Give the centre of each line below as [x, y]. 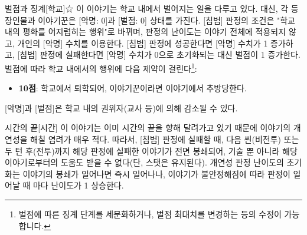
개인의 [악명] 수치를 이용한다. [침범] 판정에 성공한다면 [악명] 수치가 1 [143, 43]
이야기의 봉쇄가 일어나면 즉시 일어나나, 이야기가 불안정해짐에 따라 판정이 [156, 173]
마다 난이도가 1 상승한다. [78, 185]
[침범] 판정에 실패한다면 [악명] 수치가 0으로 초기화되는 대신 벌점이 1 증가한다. [159, 54]
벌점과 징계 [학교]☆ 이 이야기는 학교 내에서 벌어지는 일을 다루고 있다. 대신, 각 [147, 8]
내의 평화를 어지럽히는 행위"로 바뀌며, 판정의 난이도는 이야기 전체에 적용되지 [146, 32]
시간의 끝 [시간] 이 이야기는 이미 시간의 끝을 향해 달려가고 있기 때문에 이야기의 [148, 128]
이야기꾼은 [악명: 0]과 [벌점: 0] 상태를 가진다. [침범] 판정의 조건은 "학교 [166, 20]
